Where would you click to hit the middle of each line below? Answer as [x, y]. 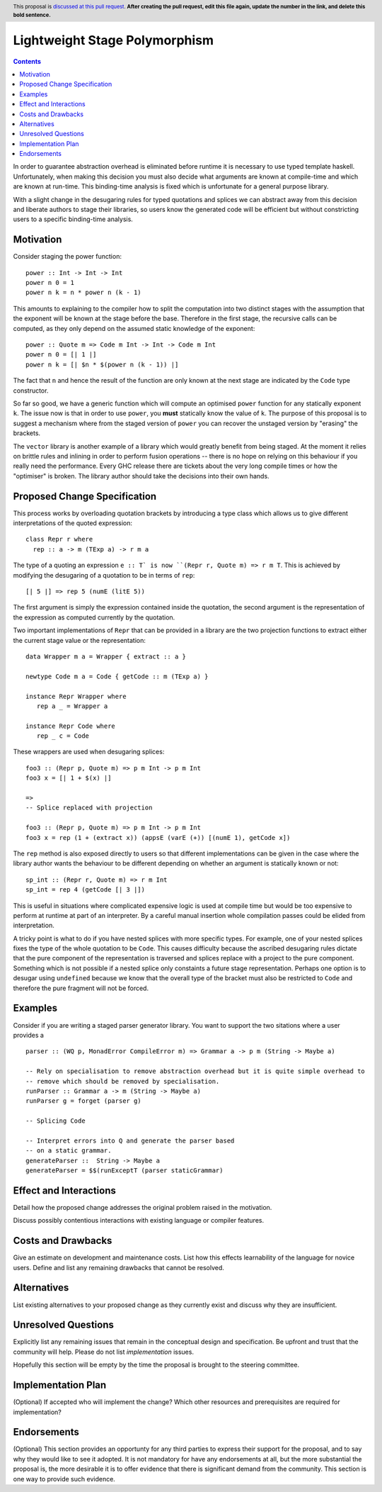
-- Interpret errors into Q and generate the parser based [130, 1140]
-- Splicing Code [56, 1121]
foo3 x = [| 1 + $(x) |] [69, 778]
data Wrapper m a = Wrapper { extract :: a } [106, 656]
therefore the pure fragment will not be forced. [81, 988]
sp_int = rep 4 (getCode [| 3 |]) [85, 890]
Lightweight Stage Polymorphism [114, 40]
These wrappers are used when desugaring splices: [89, 752]
